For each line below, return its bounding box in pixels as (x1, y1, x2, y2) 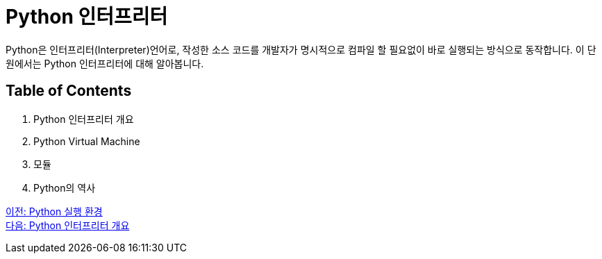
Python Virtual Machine (33, 135, 140, 147)
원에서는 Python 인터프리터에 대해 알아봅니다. (6, 57, 204, 69)
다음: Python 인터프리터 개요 (6, 219, 130, 231)
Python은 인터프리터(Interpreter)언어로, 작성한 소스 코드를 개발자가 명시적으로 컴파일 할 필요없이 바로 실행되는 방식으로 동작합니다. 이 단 (6, 43, 596, 56)
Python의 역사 (33, 181, 96, 194)
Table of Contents (6, 82, 132, 100)
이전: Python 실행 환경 (6, 205, 103, 217)
